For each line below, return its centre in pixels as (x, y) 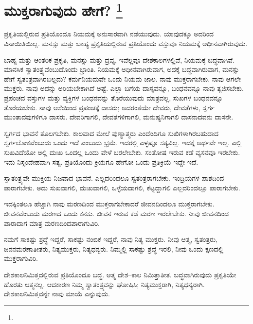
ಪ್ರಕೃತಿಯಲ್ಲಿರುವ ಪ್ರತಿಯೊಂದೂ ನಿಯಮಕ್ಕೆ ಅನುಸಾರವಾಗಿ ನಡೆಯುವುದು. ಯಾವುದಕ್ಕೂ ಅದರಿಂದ (109, 34)
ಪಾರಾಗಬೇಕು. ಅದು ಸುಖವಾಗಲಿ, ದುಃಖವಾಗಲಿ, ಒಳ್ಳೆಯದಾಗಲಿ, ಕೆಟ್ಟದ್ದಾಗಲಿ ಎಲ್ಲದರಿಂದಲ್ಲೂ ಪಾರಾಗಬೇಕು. (122, 187)
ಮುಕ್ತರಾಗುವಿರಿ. (21, 258)
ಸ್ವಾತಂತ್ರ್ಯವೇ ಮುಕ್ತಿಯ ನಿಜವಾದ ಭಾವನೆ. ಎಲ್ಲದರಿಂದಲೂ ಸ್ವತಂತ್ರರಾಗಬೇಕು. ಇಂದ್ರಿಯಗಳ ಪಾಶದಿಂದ (114, 178)
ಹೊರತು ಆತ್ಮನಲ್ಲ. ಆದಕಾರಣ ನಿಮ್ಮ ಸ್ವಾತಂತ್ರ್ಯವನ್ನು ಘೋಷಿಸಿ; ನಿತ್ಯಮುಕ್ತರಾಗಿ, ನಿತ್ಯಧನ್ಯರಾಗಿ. (104, 284)
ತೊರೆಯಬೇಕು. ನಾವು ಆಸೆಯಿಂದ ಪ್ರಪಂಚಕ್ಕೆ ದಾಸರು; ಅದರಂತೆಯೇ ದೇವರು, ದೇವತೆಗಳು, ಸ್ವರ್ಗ (109, 107)
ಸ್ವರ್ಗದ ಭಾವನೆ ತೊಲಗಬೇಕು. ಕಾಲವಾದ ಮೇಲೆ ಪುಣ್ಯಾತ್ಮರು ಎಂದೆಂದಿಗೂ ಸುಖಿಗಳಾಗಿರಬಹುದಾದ (111, 133)
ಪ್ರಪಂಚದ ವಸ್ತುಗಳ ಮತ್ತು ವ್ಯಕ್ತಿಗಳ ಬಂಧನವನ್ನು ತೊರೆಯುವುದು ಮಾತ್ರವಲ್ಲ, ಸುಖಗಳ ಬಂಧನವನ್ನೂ (113, 98)
